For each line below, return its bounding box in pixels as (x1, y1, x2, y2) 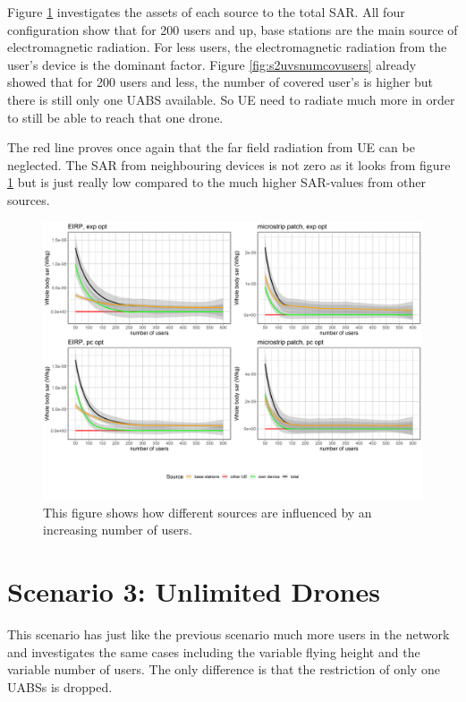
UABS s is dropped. (7, 677, 113, 696)
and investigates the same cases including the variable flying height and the (7, 642, 420, 661)
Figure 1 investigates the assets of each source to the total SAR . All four (7, 3, 405, 21)
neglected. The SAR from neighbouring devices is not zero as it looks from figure (7, 155, 451, 174)
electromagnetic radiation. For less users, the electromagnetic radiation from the (7, 38, 447, 56)
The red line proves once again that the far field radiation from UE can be (7, 138, 415, 157)
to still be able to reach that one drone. (7, 107, 224, 126)
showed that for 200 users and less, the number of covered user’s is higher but (7, 73, 434, 91)
